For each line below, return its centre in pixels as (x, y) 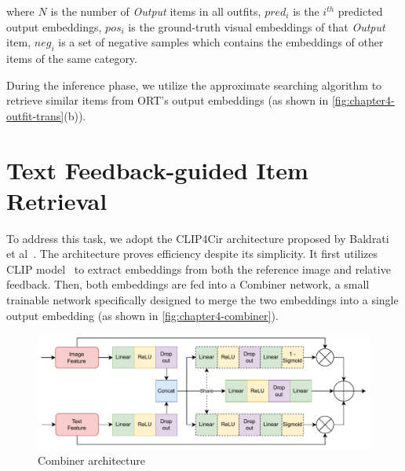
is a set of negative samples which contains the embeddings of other (221, 42)
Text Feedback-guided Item (157, 169)
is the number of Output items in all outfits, (156, 11)
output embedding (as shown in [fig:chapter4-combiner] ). (142, 315)
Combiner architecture (92, 460)
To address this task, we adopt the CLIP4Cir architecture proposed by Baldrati (198, 238)
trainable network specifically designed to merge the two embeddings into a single (202, 300)
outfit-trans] (35, 115)
